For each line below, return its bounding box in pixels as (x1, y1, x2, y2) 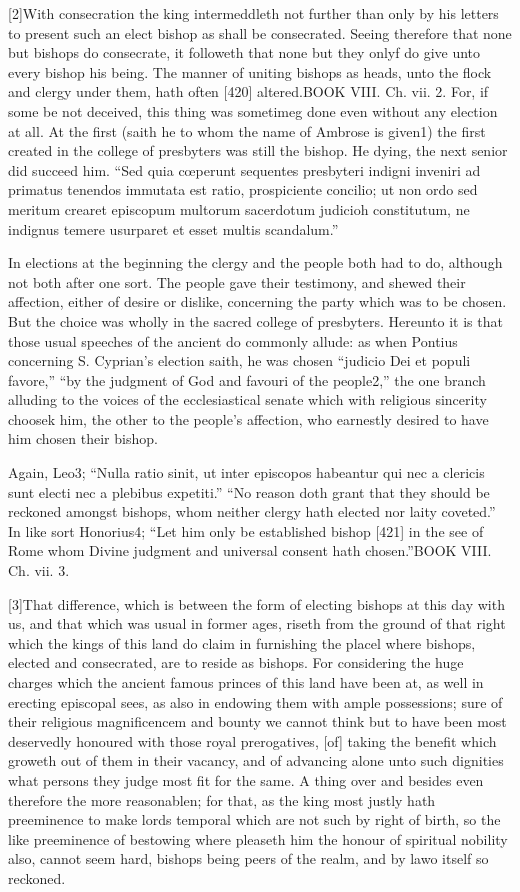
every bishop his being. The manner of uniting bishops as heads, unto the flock (8, 61, 492, 82)
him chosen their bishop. (8, 428, 158, 449)
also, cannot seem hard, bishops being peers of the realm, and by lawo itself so (8, 848, 489, 869)
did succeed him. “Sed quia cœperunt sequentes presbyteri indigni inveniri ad (8, 159, 481, 180)
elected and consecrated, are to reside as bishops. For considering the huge (8, 652, 464, 673)
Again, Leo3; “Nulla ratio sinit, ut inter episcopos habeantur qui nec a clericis (8, 462, 485, 483)
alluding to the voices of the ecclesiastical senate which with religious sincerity (8, 389, 487, 410)
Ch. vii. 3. (8, 560, 70, 581)
